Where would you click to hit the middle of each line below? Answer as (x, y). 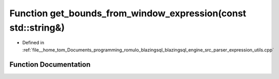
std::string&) (37, 28)
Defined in (33, 43)
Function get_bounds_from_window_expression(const (128, 13)
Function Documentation (50, 64)
